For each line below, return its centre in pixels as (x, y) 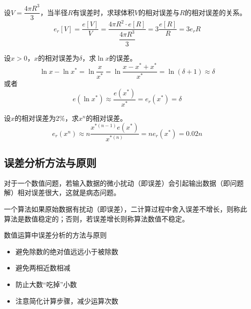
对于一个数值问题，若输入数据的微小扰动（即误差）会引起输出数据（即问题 (124, 183)
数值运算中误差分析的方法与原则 (55, 235)
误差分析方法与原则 (50, 163)
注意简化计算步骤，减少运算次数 (67, 300)
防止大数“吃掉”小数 (46, 284)
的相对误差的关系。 (216, 12)
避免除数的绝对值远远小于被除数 (67, 251)
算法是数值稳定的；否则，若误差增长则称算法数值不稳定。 (96, 218)
